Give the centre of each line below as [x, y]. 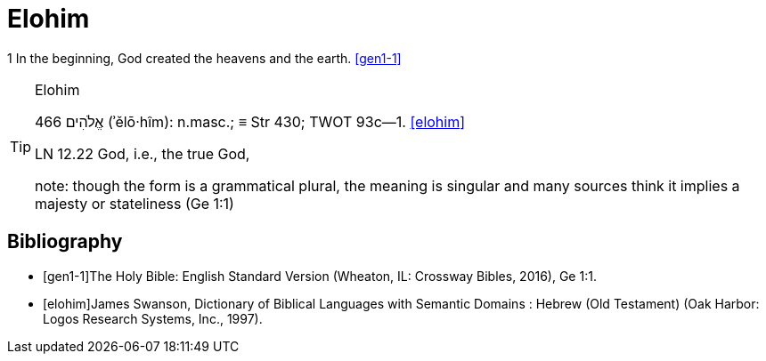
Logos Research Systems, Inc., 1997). [153, 318]
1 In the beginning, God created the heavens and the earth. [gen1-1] [204, 58]
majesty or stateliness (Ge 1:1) [134, 203]
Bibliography [65, 242]
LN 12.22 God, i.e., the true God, [143, 153]
